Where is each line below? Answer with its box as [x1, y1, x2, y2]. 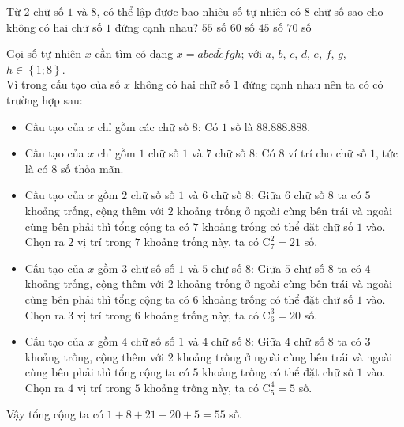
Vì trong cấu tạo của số [6, 76, 121, 93]
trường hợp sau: [6, 91, 83, 108]
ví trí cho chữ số [288, 145, 367, 161]
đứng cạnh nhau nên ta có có [242, 76, 383, 93]
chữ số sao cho [313, 3, 383, 19]
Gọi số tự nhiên [6, 45, 82, 62]
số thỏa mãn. [60, 160, 124, 176]
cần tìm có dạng [95, 45, 174, 62]
